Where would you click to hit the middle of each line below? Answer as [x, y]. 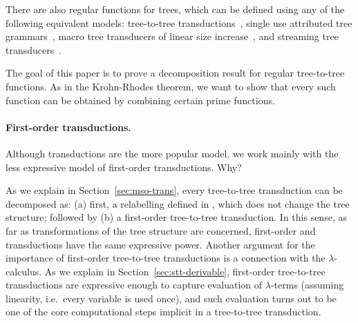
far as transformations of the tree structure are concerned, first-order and [161, 230]
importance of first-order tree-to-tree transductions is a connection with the [166, 258]
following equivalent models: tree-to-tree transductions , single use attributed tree [179, 22]
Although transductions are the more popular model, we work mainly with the [172, 153]
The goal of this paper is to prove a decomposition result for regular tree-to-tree [175, 73]
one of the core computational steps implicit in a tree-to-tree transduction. [163, 312]
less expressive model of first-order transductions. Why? [124, 167]
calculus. [24, 271]
